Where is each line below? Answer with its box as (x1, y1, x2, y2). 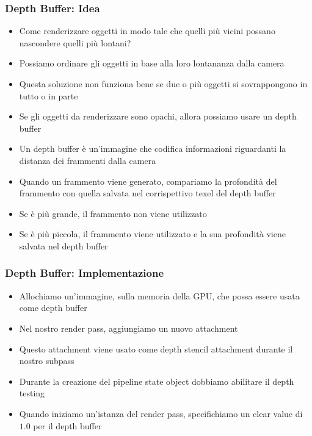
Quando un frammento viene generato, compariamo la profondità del (19, 174, 277, 187)
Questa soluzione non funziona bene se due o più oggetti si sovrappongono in (19, 77, 308, 90)
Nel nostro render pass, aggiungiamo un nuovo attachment (19, 321, 238, 334)
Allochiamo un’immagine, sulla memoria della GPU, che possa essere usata (19, 289, 300, 302)
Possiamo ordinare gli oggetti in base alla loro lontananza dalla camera (19, 57, 285, 70)
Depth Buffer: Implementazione (5, 265, 164, 281)
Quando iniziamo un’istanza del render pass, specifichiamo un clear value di (19, 407, 303, 420)
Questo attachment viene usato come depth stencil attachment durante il (19, 342, 293, 355)
